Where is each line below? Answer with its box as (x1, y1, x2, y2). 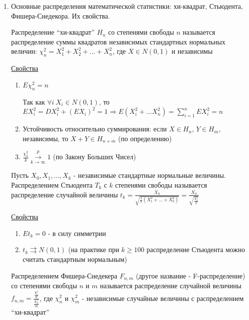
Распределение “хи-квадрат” (11, 27, 95, 37)
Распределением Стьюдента (11, 179, 93, 190)
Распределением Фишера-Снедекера (11, 270, 118, 280)
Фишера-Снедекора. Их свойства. (11, 10, 110, 21)
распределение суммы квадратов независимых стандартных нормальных (11, 36, 226, 46)
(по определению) (118, 133, 172, 143)
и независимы (171, 46, 213, 56)
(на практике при (68, 244, 119, 255)
